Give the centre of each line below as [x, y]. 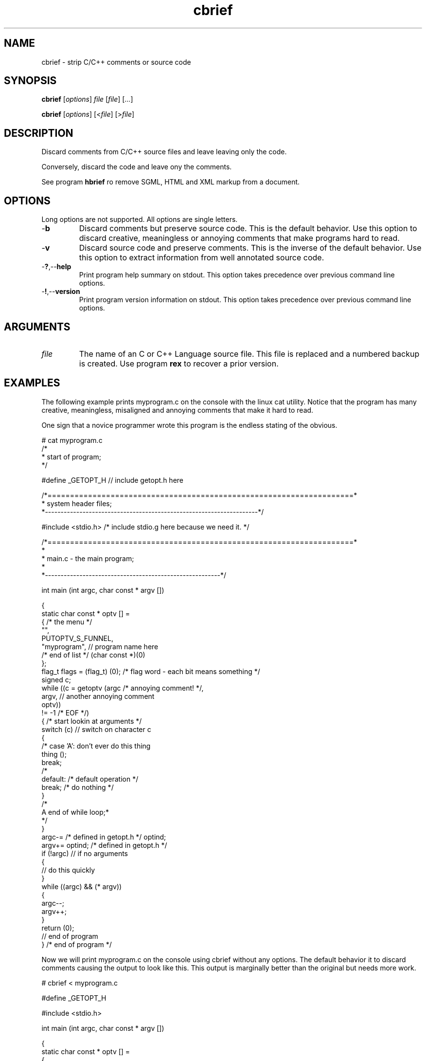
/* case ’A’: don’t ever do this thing [96, 746]
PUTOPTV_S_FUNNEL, [77, 638]
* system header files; [77, 503]
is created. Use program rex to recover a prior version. [179, 363]
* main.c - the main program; [88, 558]
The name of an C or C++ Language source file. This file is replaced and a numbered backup [249, 354]
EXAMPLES [32, 383]
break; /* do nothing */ [78, 787]
